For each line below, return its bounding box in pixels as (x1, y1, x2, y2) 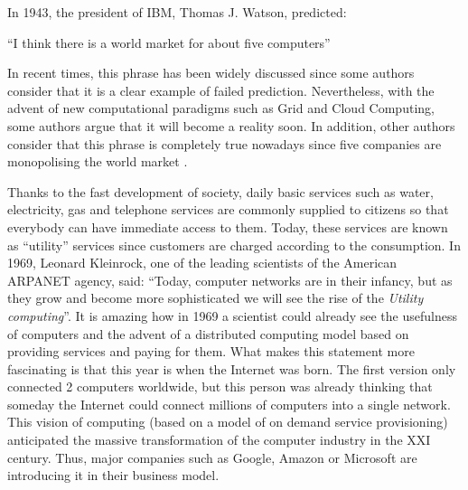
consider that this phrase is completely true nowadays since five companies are (7, 134, 442, 153)
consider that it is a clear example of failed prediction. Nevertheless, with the (7, 80, 435, 99)
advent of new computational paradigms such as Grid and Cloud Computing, (7, 99, 435, 118)
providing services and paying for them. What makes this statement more (7, 342, 415, 361)
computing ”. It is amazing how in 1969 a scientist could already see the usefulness (7, 306, 457, 325)
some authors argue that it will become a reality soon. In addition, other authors (7, 116, 455, 135)
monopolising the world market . (7, 152, 188, 171)
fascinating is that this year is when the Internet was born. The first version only (7, 359, 456, 378)
